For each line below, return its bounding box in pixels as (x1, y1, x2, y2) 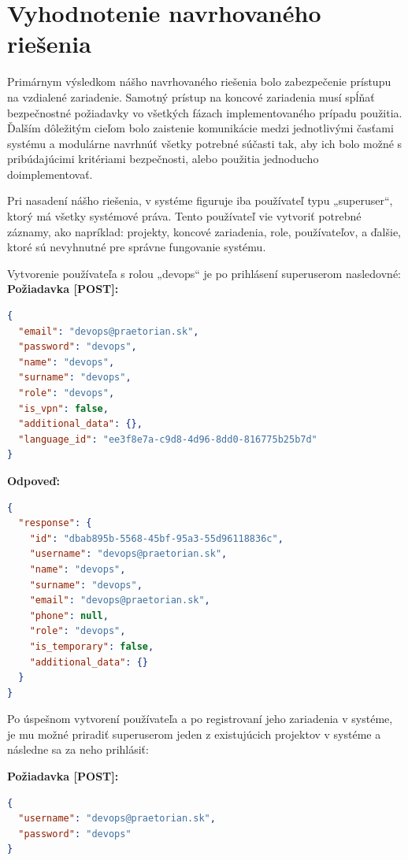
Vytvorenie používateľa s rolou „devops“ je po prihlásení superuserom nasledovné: (7, 265, 402, 281)
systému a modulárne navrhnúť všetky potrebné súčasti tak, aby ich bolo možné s (7, 135, 402, 151)
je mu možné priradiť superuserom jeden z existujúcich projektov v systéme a (7, 725, 381, 742)
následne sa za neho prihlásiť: (7, 741, 149, 758)
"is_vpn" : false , (18, 402, 109, 414)
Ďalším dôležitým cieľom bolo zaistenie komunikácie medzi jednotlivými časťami (7, 120, 394, 136)
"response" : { (18, 517, 92, 529)
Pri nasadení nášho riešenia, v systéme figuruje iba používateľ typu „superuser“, (7, 192, 393, 209)
